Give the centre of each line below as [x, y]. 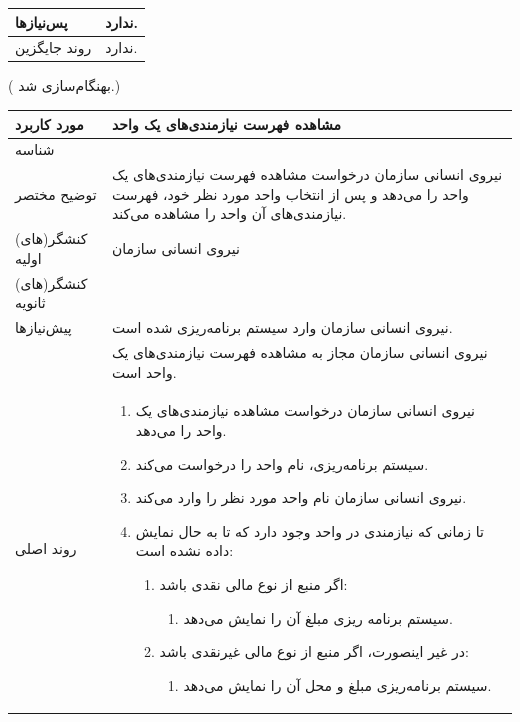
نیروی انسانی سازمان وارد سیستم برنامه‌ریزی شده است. [282, 327]
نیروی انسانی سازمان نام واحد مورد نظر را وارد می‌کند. [301, 497]
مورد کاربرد [49, 123]
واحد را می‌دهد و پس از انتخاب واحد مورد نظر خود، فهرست [290, 193]
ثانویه [30, 302]
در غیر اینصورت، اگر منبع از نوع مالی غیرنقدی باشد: [314, 651]
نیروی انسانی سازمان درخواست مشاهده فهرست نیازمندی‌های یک [307, 174]
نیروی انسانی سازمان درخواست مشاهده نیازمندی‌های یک [305, 410]
